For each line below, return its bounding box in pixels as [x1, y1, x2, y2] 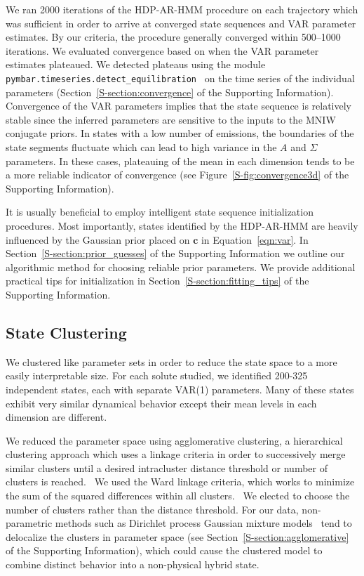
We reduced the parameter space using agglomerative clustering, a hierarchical [6, 433, 343, 447]
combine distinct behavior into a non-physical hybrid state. [6, 557, 259, 572]
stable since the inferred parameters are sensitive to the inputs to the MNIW [6, 112, 336, 126]
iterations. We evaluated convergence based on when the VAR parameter [6, 43, 319, 58]
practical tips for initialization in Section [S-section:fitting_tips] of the [6, 273, 309, 288]
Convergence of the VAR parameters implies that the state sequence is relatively [6, 98, 351, 113]
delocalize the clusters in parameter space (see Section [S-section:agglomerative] [6, 529, 349, 544]
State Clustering [6, 321, 127, 343]
